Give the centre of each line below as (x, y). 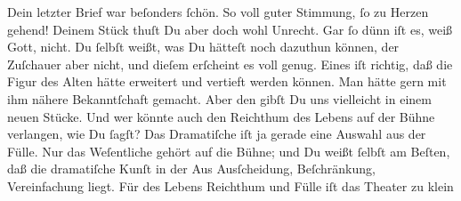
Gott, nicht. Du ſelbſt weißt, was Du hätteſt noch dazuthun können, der (203, 47)
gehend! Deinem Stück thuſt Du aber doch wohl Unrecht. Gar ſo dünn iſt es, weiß (230, 29)
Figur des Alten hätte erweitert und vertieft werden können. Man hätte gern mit (227, 81)
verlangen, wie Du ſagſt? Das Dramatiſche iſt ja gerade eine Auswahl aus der (217, 134)
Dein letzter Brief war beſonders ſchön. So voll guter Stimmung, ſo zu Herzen (218, 12)
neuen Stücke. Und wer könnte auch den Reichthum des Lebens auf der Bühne (221, 116)
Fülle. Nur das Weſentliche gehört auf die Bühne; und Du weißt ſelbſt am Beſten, (229, 151)
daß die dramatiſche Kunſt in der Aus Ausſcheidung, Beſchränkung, (191, 169)
